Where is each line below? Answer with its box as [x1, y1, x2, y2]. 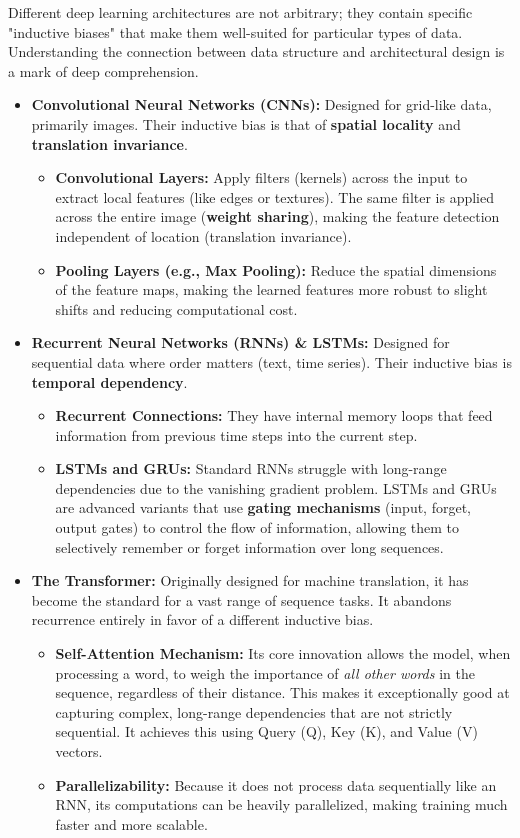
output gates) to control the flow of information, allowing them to [55, 517, 460, 538]
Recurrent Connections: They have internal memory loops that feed [55, 405, 493, 426]
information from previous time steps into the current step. [55, 424, 418, 445]
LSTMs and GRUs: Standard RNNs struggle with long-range [55, 458, 447, 479]
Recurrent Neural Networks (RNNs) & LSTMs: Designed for [31, 332, 450, 353]
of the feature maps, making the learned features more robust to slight [55, 279, 488, 300]
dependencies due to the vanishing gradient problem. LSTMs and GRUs [55, 477, 497, 498]
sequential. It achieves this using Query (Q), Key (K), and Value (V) [55, 721, 478, 742]
